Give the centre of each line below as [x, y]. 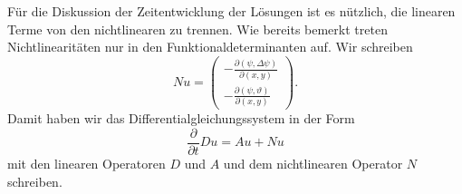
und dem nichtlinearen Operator [313, 164]
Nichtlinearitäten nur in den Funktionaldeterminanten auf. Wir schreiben [210, 47]
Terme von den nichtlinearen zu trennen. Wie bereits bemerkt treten [197, 29]
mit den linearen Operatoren [87, 164]
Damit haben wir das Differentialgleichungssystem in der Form [181, 118]
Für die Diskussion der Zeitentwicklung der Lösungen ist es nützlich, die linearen [231, 11]
